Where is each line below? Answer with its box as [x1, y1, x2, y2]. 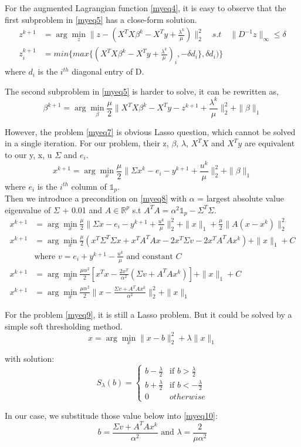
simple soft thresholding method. [5, 320, 123, 332]
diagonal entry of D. [72, 65, 144, 78]
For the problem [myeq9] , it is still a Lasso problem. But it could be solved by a [5, 308, 292, 320]
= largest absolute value [197, 192, 284, 204]
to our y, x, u [5, 148, 52, 160]
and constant [126, 252, 173, 261]
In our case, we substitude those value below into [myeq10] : [5, 409, 218, 421]
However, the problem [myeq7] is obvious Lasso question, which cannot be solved [5, 125, 296, 137]
